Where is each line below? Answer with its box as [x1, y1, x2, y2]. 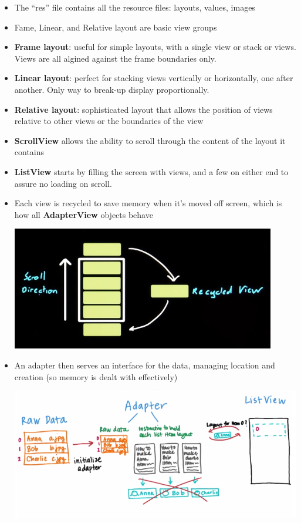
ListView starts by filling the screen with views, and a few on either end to [14, 165, 289, 177]
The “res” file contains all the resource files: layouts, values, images [14, 1, 255, 13]
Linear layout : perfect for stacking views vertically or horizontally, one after [14, 72, 293, 84]
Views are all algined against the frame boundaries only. [14, 52, 217, 64]
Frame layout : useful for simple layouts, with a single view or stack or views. [14, 41, 296, 53]
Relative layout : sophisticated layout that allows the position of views [14, 103, 273, 115]
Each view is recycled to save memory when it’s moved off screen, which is [14, 197, 282, 209]
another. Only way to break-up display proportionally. [14, 83, 209, 95]
